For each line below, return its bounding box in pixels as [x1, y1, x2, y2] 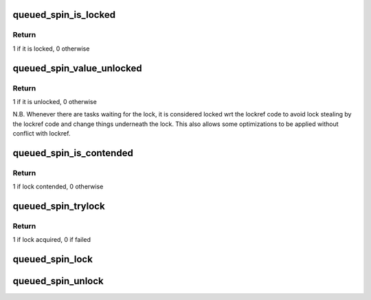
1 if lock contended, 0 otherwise [12, 182, 104, 191]
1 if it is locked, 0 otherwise [12, 45, 90, 53]
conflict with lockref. [12, 129, 71, 138]
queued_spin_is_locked [12, 9, 116, 21]
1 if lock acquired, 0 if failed [12, 236, 91, 244]
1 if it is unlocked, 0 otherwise [12, 97, 98, 105]
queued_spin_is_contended [12, 147, 133, 159]
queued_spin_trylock [12, 201, 106, 212]
